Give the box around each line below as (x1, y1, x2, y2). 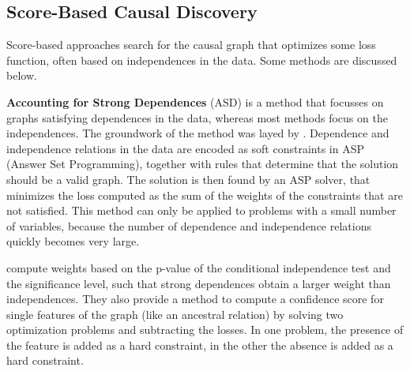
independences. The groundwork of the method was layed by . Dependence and (6, 125, 389, 141)
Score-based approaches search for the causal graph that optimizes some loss (6, 36, 376, 53)
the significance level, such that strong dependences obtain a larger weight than (6, 275, 391, 291)
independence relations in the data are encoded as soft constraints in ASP (6, 140, 364, 156)
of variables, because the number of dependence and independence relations (6, 217, 371, 234)
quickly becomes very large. (6, 233, 140, 249)
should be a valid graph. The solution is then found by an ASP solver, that (6, 171, 371, 187)
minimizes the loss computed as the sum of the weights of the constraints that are (6, 186, 403, 203)
